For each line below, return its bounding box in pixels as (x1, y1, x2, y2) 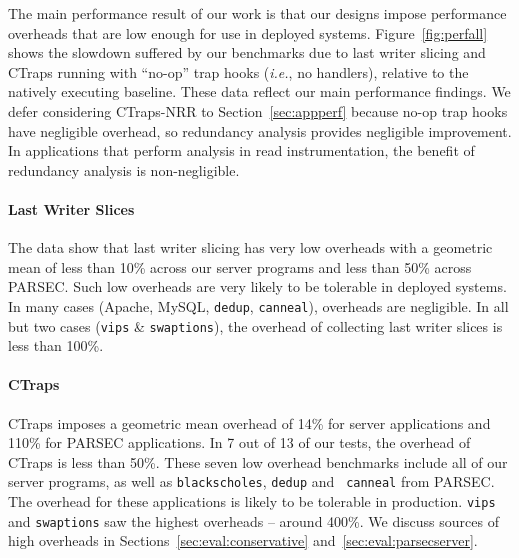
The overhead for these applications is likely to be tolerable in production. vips (8, 491, 496, 512)
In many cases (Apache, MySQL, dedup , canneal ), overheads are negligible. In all (8, 295, 509, 316)
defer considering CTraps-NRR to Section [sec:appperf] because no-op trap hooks (8, 100, 508, 121)
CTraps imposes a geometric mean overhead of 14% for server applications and (8, 412, 491, 433)
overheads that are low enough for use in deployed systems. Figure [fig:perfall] (8, 22, 488, 43)
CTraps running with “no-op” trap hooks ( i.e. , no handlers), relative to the (8, 61, 469, 82)
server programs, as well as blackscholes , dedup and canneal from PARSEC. (8, 471, 495, 492)
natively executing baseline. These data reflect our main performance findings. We (8, 81, 511, 102)
